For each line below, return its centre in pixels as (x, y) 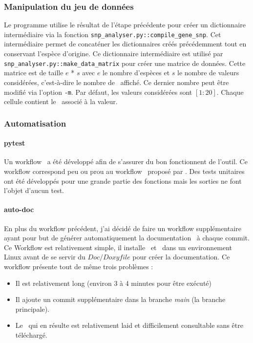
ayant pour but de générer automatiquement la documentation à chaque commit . (127, 238)
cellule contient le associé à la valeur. (61, 101)
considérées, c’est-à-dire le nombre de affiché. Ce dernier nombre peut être (116, 82)
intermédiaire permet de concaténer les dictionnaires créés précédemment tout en (125, 44)
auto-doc (19, 209)
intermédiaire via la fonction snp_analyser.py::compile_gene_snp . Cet (113, 34)
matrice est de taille (34, 73)
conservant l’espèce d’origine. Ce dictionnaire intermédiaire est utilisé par (114, 54)
